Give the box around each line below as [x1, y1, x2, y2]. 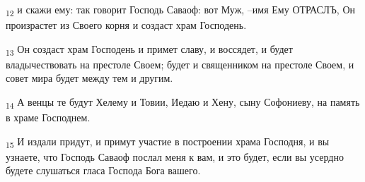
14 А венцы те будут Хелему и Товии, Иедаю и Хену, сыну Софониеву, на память [6, 95, 360, 111]
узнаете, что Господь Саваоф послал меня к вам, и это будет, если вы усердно [6, 149, 344, 164]
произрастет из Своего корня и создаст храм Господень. [6, 18, 247, 32]
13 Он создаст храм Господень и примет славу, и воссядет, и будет [6, 41, 293, 58]
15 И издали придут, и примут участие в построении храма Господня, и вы [6, 133, 330, 150]
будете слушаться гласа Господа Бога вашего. [6, 163, 201, 178]
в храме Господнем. [6, 110, 91, 125]
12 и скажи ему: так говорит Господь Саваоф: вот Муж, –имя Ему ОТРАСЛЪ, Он [6, 2, 355, 18]
